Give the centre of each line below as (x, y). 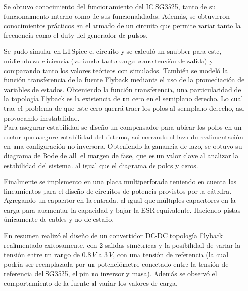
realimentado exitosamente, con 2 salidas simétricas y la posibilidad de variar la (122, 245)
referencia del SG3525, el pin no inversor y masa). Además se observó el (110, 273)
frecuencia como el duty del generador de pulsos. (76, 35)
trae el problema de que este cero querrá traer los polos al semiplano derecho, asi (124, 108)
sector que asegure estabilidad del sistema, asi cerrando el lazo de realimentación (124, 136)
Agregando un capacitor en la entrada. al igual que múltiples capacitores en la (120, 200)
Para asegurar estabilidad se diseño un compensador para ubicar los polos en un (123, 127)
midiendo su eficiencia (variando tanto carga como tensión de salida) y (108, 60)
